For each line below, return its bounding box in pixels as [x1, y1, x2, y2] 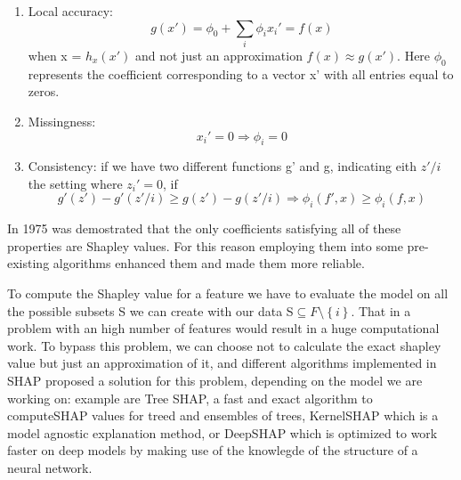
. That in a [351, 301, 411, 320]
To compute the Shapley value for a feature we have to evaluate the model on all [7, 284, 449, 303]
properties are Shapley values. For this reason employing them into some [7, 236, 403, 255]
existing [7, 254, 50, 273]
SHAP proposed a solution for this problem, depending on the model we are [7, 371, 423, 390]
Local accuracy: [28, 2, 113, 20]
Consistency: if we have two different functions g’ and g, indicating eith [28, 157, 417, 175]
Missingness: [28, 111, 96, 130]
